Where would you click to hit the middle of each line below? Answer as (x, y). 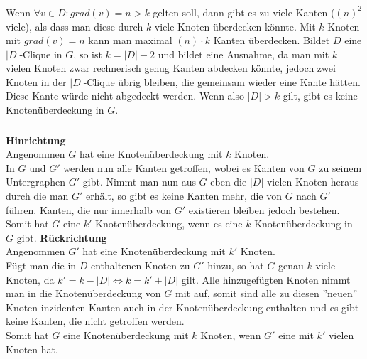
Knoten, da (30, 279)
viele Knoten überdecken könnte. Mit (235, 26)
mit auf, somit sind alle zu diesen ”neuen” (266, 293)
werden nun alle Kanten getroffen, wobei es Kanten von (184, 167)
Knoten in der (36, 81)
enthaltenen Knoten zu (141, 265)
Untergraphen (36, 182)
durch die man (37, 195)
